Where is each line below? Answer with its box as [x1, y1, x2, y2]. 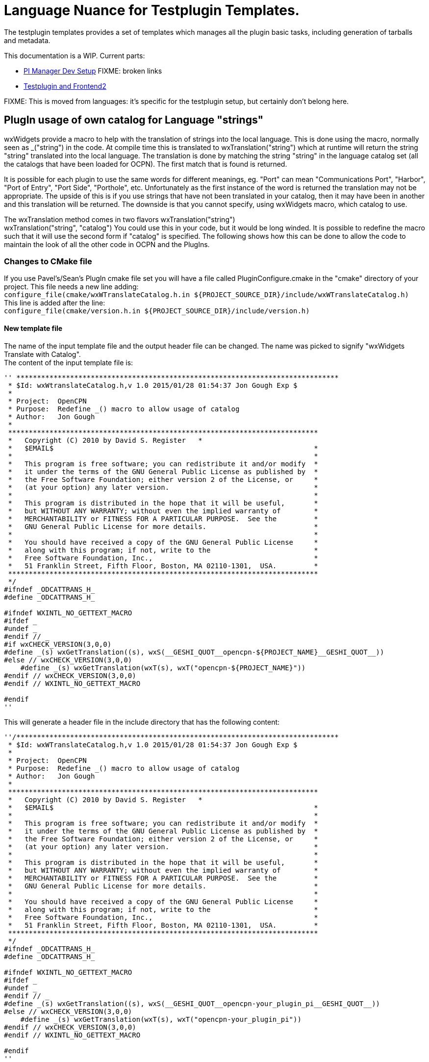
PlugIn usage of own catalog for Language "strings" [4, 114, 264, 126]
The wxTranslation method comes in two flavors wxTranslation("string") [4, 215, 235, 224]
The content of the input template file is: [4, 358, 133, 367]
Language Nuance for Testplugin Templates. [4, 2, 300, 19]
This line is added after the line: [4, 299, 105, 307]
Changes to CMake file [4, 256, 92, 266]
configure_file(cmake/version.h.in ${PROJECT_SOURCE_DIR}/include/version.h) [4, 307, 310, 315]
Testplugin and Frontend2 [24, 81, 106, 90]
